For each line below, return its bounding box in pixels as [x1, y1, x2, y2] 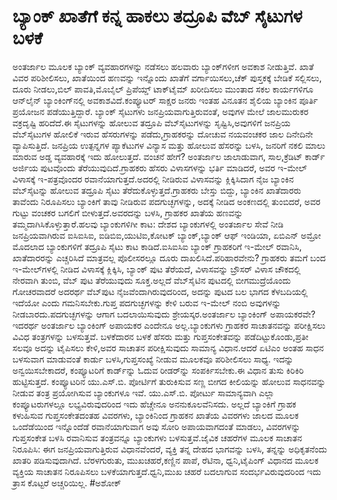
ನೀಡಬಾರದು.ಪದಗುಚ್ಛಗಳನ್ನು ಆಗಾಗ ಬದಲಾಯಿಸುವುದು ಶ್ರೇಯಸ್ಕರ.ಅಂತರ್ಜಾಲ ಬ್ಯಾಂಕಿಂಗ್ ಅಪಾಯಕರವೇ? [12, 308, 316, 320]
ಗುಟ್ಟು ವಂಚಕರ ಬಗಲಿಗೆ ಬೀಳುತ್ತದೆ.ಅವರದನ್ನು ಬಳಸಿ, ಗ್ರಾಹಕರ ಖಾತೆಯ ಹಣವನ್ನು [12, 206, 244, 219]
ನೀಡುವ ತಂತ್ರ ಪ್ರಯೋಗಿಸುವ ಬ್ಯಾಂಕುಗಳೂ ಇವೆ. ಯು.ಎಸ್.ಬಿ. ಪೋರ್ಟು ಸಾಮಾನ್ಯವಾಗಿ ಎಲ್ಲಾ [12, 386, 275, 399]
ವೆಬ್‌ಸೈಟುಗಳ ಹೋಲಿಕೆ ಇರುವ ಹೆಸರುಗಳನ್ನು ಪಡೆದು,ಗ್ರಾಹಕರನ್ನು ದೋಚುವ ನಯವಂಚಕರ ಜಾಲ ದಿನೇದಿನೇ [12, 128, 314, 140]
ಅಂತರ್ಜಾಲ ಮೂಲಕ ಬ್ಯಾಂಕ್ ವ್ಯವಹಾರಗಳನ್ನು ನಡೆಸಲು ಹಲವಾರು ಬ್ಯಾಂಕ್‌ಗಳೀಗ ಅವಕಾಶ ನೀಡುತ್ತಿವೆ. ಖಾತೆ [12, 60, 314, 72]
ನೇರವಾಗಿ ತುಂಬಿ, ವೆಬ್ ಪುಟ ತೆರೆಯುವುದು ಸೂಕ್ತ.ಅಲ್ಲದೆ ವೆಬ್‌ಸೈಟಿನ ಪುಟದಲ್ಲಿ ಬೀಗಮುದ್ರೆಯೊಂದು [12, 274, 292, 286]
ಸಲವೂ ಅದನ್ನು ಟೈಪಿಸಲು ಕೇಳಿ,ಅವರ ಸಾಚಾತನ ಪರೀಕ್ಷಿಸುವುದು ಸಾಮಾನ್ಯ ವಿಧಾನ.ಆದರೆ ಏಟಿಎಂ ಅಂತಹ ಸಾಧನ [12, 341, 325, 354]
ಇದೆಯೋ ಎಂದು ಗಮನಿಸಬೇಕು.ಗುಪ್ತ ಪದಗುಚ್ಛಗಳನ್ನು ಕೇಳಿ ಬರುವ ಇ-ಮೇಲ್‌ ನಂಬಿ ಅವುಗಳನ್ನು [12, 296, 282, 309]
